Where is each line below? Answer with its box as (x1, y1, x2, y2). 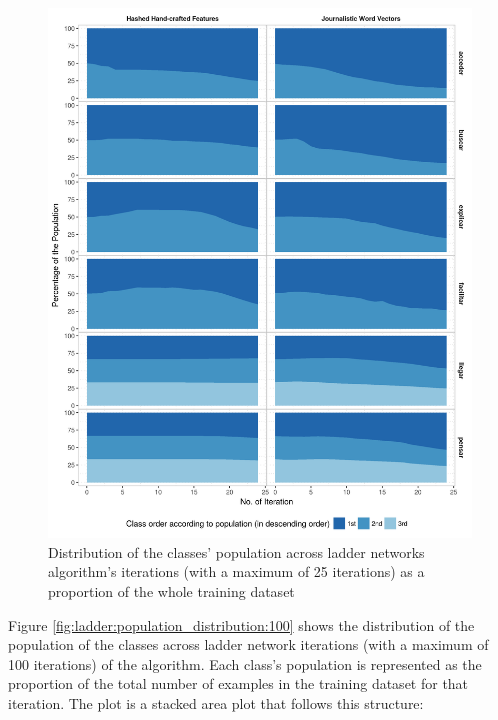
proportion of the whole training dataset (48, 580, 295, 601)
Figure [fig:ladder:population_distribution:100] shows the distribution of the (8, 614, 475, 635)
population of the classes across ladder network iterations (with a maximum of (8, 634, 489, 655)
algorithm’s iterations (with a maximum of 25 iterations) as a (48, 561, 425, 582)
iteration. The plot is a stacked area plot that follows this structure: (8, 692, 424, 713)
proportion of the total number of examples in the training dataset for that (8, 673, 469, 694)
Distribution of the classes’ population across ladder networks (48, 541, 425, 562)
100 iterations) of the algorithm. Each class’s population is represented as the (8, 653, 482, 674)
